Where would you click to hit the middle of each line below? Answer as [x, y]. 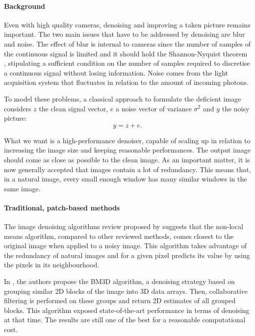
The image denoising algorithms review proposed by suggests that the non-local [124, 226]
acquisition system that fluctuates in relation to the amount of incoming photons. [126, 82]
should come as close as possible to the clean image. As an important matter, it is [127, 159]
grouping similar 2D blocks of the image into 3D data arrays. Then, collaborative [126, 291]
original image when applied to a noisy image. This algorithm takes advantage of [125, 246]
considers [18, 108]
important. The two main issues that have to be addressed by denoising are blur [125, 34]
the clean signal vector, [74, 108]
